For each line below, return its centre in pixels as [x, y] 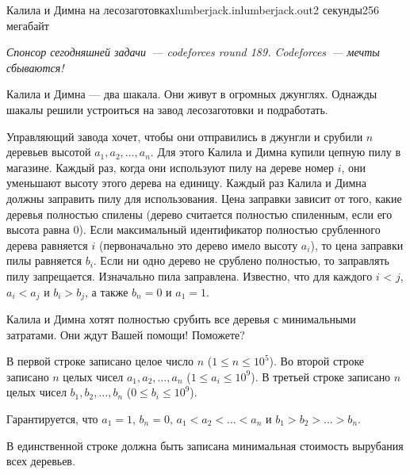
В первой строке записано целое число [100, 361]
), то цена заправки [357, 245]
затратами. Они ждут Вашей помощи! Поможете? [126, 334]
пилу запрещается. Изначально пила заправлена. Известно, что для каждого [190, 275]
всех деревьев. [41, 461]
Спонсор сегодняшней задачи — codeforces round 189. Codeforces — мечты [193, 52]
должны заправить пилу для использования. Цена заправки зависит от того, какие [204, 198]
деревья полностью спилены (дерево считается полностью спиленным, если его [199, 214]
